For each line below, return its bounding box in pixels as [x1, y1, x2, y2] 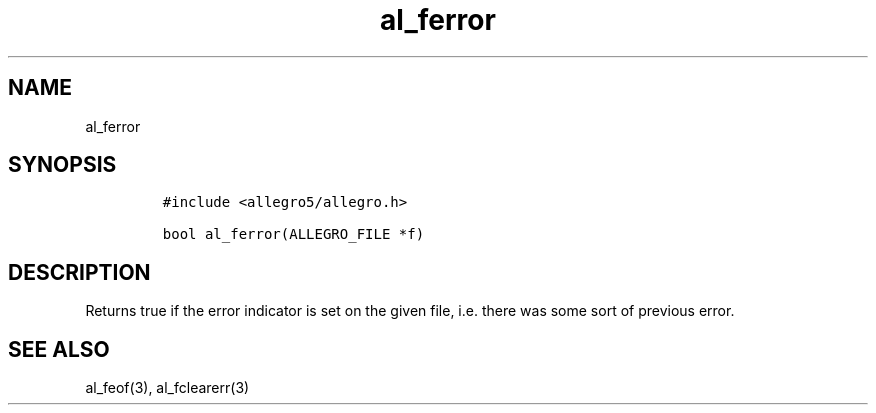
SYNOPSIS [8, 152, 117, 178]
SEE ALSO [8, 336, 110, 362]
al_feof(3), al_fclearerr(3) [85, 379, 250, 397]
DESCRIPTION [8, 259, 151, 285]
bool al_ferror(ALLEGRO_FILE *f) [162, 226, 425, 243]
